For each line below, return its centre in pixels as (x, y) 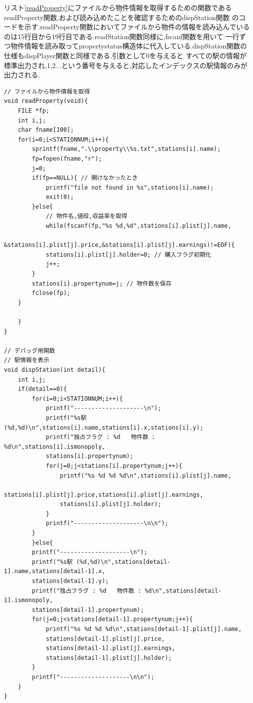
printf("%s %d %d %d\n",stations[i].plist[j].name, (146, 475)
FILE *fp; (34, 110)
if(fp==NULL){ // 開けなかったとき (85, 178)
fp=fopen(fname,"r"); (67, 158)
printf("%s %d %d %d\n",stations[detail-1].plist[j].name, (144, 629)
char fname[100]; (46, 130)
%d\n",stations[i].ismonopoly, (55, 447)
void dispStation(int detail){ (55, 370)
